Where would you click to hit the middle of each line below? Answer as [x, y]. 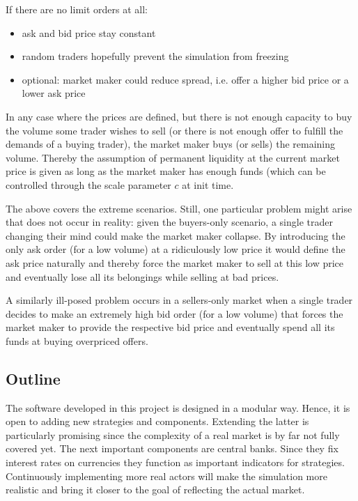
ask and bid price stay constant [89, 32]
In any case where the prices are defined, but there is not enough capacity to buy [179, 116]
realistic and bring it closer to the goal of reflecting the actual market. [155, 490]
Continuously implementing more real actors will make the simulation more [166, 476]
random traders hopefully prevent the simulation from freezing [155, 56]
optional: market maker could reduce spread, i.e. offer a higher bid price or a [185, 79]
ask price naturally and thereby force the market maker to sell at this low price [175, 262]
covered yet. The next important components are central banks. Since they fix [172, 448]
